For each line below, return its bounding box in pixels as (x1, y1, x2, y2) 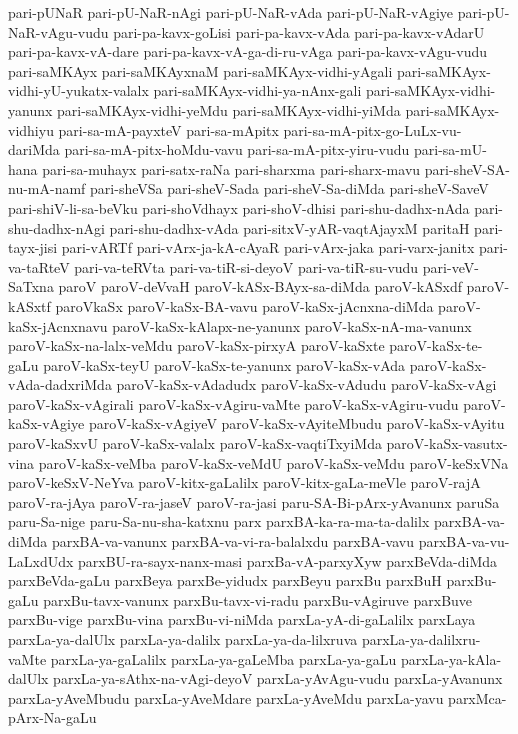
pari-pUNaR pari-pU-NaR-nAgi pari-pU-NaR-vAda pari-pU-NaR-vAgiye (8, 2, 454, 22)
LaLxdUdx (8, 550, 74, 571)
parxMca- (448, 687, 507, 708)
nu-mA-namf (8, 178, 86, 199)
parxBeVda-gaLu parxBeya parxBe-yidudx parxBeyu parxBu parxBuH (8, 570, 442, 591)
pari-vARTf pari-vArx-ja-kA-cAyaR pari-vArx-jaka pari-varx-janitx (61, 237, 475, 258)
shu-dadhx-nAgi (8, 217, 105, 238)
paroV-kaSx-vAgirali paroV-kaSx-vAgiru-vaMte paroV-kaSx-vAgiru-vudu (8, 393, 459, 414)
